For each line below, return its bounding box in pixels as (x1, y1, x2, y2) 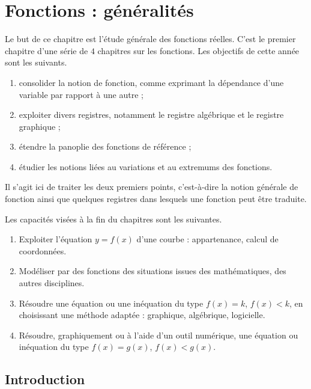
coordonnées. (19, 244, 67, 257)
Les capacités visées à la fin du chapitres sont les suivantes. (5, 212, 222, 225)
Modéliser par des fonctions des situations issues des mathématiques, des (19, 265, 286, 277)
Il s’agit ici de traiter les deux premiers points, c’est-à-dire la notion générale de (5, 180, 298, 193)
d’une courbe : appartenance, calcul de (136, 233, 279, 245)
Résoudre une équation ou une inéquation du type (19, 296, 204, 309)
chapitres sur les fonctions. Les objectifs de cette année (97, 44, 300, 57)
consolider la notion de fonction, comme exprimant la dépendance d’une (19, 76, 284, 88)
